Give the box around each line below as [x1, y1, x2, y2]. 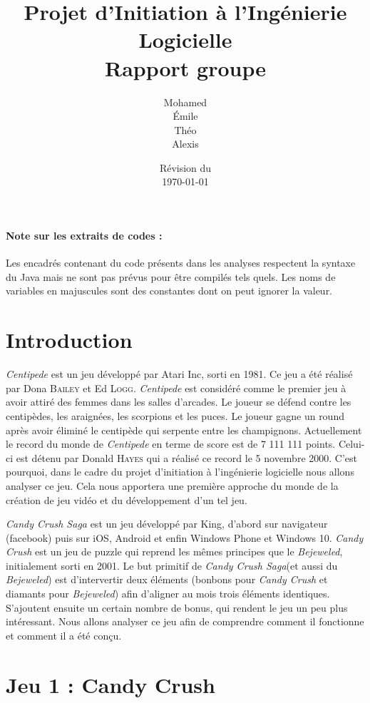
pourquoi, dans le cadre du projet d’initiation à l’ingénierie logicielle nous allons [6, 464, 354, 479]
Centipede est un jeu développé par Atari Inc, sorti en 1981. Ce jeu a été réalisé [6, 366, 353, 381]
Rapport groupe [104, 53, 267, 82]
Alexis [172, 136, 199, 151]
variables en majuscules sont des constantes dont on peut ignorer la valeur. [6, 283, 333, 298]
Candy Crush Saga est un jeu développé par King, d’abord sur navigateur [6, 516, 328, 531]
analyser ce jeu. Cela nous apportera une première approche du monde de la [6, 478, 339, 493]
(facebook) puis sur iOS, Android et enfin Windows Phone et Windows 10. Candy [6, 530, 364, 545]
